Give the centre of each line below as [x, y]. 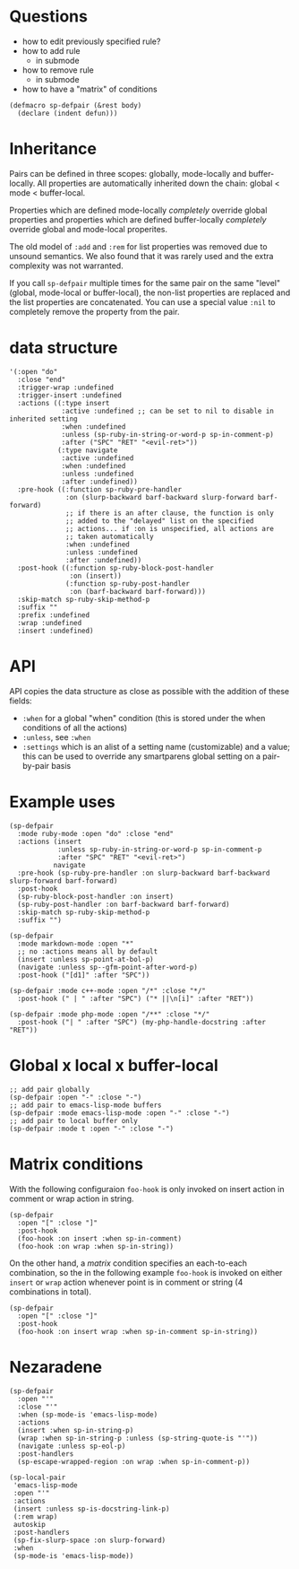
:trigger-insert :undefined [70, 395]
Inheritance [53, 149]
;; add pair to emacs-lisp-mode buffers [86, 1105]
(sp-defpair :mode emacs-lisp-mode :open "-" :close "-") [120, 1113]
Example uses [63, 802]
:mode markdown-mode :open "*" [76, 944]
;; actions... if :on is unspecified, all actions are [170, 528]
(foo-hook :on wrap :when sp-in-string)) [96, 1246]
